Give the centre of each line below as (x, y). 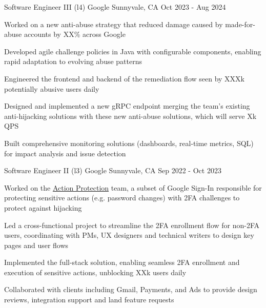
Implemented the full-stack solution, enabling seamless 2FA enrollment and (122, 262)
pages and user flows (36, 245)
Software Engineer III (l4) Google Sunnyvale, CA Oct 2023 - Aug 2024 (115, 7)
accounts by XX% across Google (75, 34)
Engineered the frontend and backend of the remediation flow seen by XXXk (125, 78)
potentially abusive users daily (52, 88)
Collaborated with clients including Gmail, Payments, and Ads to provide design (131, 289)
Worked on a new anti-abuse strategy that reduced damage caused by (114, 24)
